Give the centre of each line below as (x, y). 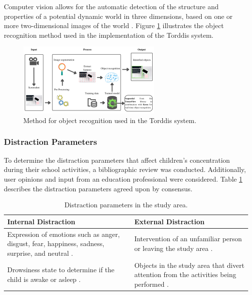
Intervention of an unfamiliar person (188, 239)
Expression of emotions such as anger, (64, 234)
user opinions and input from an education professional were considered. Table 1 (123, 179)
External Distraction (169, 221)
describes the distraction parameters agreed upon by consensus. (98, 188)
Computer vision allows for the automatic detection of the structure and (111, 6)
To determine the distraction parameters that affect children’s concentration (117, 160)
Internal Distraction (41, 221)
